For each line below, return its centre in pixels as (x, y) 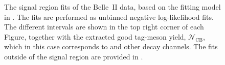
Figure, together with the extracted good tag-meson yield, (95, 36)
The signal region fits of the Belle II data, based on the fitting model (112, 7)
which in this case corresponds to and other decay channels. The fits (111, 46)
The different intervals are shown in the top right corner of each (104, 27)
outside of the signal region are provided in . (74, 56)
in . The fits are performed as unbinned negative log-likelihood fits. (109, 17)
